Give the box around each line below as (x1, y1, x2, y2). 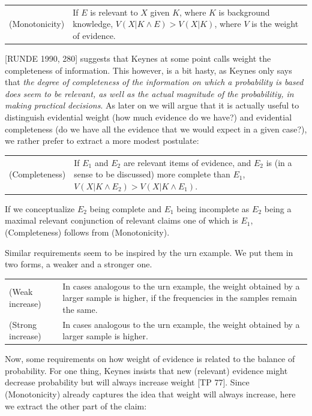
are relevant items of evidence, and (123, 156, 251, 168)
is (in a (266, 156, 292, 168)
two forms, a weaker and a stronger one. (5, 258, 152, 270)
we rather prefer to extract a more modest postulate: (5, 134, 199, 147)
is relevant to (90, 5, 138, 18)
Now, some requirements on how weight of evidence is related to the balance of (5, 352, 295, 365)
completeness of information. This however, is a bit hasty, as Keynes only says (5, 64, 292, 76)
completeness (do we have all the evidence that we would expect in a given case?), (5, 122, 307, 135)
